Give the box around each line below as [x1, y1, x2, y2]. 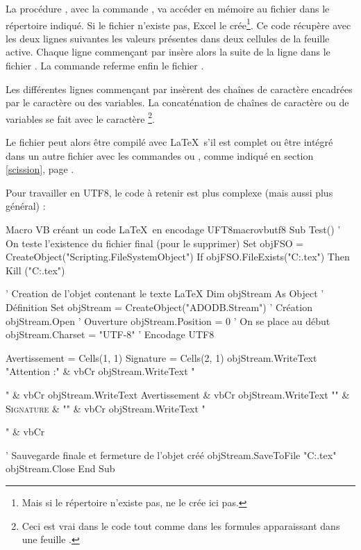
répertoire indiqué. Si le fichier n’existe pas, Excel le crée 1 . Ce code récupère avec [6, 15, 351, 32]
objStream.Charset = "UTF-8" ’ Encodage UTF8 [6, 327, 215, 342]
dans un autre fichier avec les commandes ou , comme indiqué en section [6, 148, 314, 162]
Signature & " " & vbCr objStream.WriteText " [6, 401, 205, 415]
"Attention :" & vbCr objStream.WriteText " [6, 364, 195, 378]
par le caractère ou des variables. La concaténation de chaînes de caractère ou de [6, 95, 349, 110]
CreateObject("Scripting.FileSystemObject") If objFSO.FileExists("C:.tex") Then [6, 249, 350, 264]
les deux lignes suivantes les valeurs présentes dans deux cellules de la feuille [6, 31, 330, 45]
